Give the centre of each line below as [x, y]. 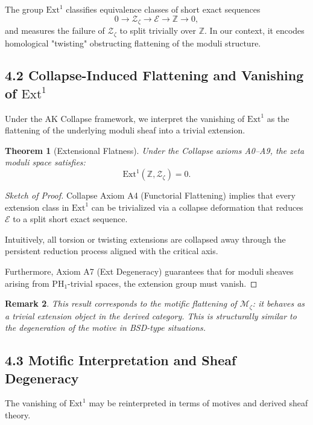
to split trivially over [158, 30]
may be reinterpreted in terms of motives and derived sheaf [198, 403]
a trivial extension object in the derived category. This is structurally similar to [151, 315]
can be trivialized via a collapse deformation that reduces [197, 207]
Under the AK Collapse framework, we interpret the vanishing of [125, 118]
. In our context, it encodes [255, 30]
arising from [27, 283]
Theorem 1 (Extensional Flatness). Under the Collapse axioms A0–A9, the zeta [155, 150]
